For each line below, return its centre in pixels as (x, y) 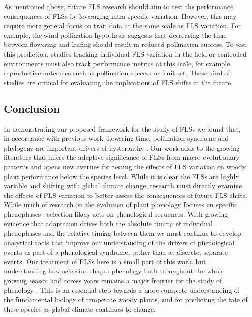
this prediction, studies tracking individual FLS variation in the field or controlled (125, 53)
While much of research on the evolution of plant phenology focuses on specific (121, 204)
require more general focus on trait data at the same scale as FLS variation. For (122, 25)
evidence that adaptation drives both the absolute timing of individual (108, 223)
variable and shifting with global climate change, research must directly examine (123, 186)
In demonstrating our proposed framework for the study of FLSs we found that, (122, 128)
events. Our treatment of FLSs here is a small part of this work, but (105, 261)
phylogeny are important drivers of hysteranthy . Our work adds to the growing (122, 147)
